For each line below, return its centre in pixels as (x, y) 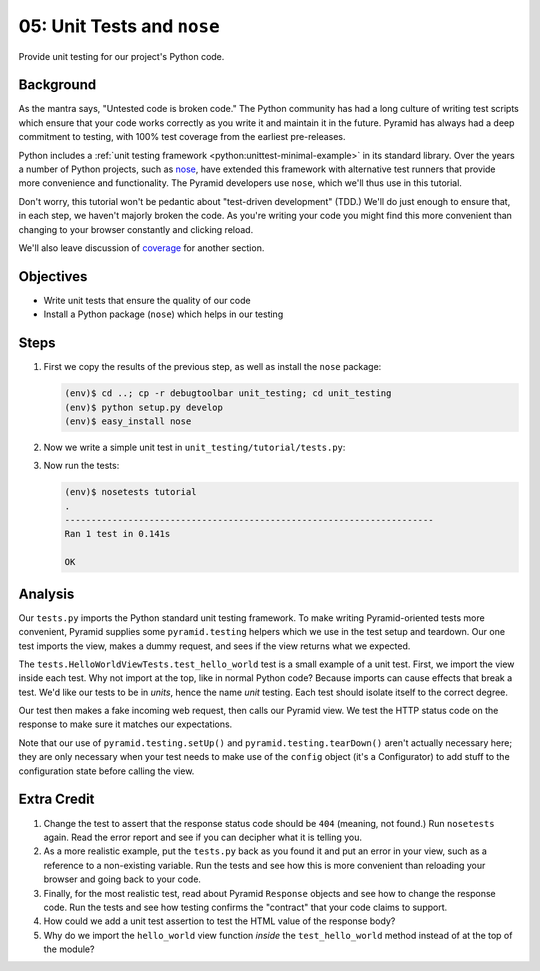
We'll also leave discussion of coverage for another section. (141, 247)
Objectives (53, 276)
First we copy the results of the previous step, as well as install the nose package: (212, 367)
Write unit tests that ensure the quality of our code (147, 300)
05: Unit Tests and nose (119, 26)
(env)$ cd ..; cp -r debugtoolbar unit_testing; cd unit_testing (228, 393)
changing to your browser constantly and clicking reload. (136, 229)
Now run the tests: (81, 466)
